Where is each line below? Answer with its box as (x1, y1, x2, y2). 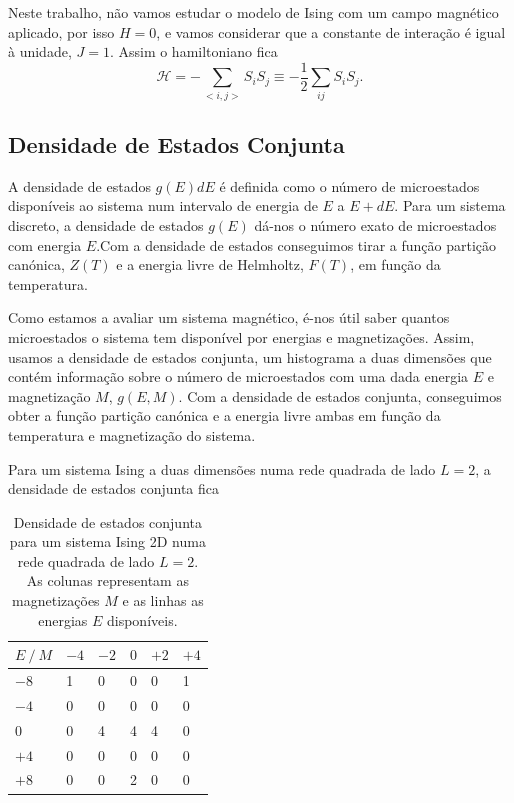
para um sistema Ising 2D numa (9, 531, 206, 552)
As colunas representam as (26, 570, 189, 591)
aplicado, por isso (8, 21, 115, 42)
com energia (8, 234, 82, 255)
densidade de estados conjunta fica (8, 478, 220, 499)
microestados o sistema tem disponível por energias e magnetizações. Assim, (8, 326, 475, 347)
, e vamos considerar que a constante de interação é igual (156, 21, 506, 42)
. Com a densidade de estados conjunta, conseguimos (178, 385, 502, 406)
